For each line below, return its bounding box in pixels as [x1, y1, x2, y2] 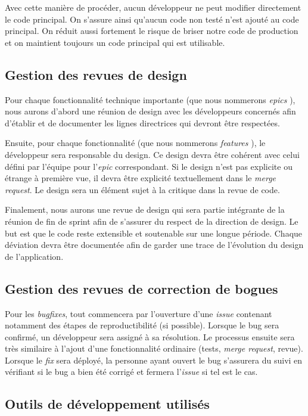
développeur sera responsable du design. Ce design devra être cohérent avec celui [5, 148, 300, 160]
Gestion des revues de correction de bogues [5, 279, 278, 297]
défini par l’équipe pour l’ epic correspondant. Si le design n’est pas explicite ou [5, 160, 293, 172]
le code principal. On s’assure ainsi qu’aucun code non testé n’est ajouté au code [5, 13, 299, 25]
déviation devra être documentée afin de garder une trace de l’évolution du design [5, 238, 304, 251]
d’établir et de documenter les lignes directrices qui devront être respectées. [5, 116, 280, 129]
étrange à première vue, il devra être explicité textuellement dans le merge [5, 172, 276, 184]
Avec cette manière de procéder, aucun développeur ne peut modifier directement [5, 1, 301, 13]
